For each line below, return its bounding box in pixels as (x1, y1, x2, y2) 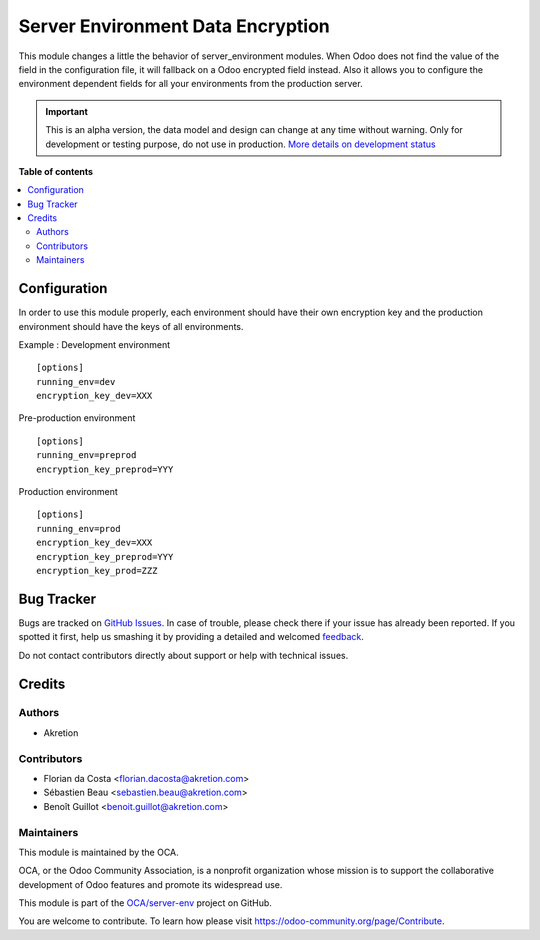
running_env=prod (36, 523, 121, 534)
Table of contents (18, 165, 94, 177)
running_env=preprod (36, 450, 137, 461)
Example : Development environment (18, 338, 171, 350)
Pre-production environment (18, 412, 136, 424)
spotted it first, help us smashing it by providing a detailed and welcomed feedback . (18, 631, 365, 643)
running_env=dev (36, 376, 116, 387)
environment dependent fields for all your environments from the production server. (18, 78, 364, 90)
